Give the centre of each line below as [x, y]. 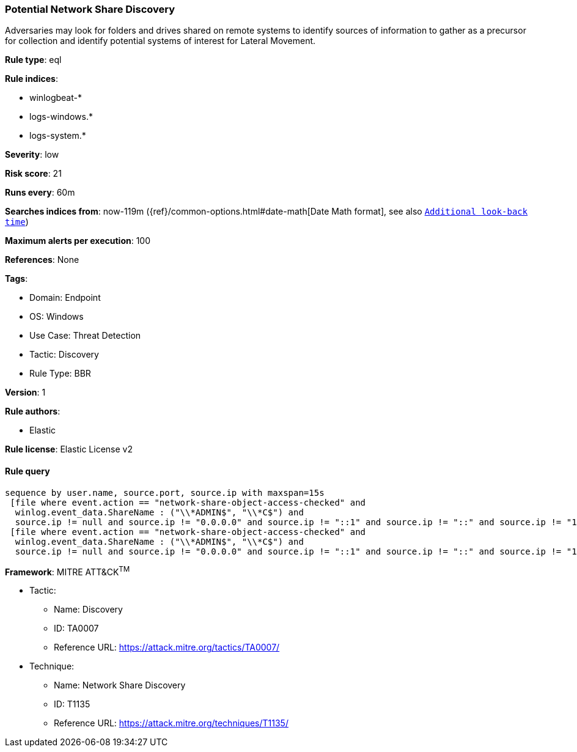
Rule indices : [31, 79]
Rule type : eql [33, 60]
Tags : [17, 279]
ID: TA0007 [76, 629]
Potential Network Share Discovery [90, 9]
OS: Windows [57, 317]
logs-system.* [58, 136]
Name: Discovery [88, 610]
